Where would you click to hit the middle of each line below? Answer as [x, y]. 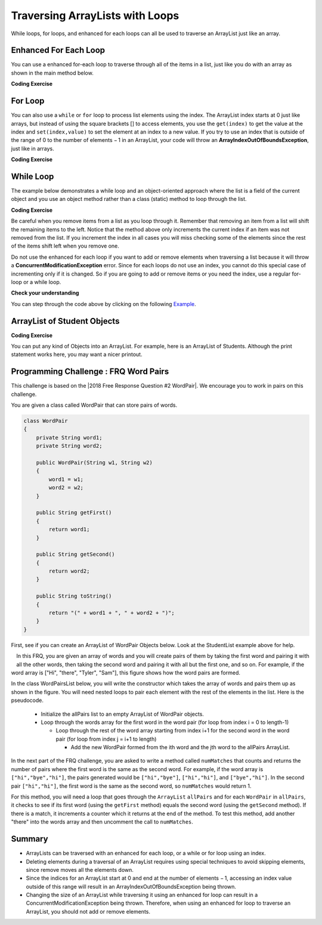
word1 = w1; [66, 479]
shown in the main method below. [52, 73]
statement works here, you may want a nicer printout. [77, 354]
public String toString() [74, 596]
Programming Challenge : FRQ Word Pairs [90, 372]
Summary [30, 839]
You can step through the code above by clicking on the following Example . [103, 304]
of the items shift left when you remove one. [65, 246]
